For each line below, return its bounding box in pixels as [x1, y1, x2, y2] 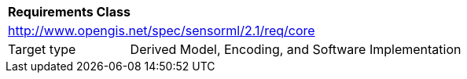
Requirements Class [8, 4, 131, 20]
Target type [8, 41, 76, 57]
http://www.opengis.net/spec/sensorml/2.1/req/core [8, 23, 315, 38]
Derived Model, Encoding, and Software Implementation [130, 41, 461, 57]
